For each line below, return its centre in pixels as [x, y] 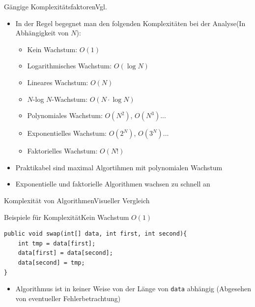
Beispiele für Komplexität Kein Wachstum [67, 217]
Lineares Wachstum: [58, 82]
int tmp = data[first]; [57, 243]
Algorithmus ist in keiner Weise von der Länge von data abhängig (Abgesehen [133, 289]
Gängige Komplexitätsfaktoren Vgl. [56, 6]
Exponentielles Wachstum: [67, 133]
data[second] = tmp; [51, 262]
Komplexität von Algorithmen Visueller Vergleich [77, 200]
